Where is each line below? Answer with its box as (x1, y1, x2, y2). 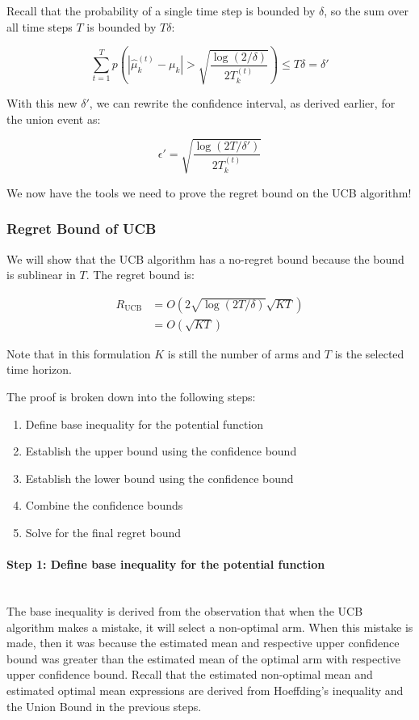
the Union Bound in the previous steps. (6, 697, 202, 714)
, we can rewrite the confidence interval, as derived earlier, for (89, 95, 396, 112)
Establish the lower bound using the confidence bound (25, 469, 294, 486)
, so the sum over (324, 2, 409, 19)
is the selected (334, 345, 404, 362)
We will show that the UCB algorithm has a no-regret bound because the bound (6, 250, 404, 267)
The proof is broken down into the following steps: (6, 388, 256, 405)
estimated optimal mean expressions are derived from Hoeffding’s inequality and (6, 682, 404, 698)
